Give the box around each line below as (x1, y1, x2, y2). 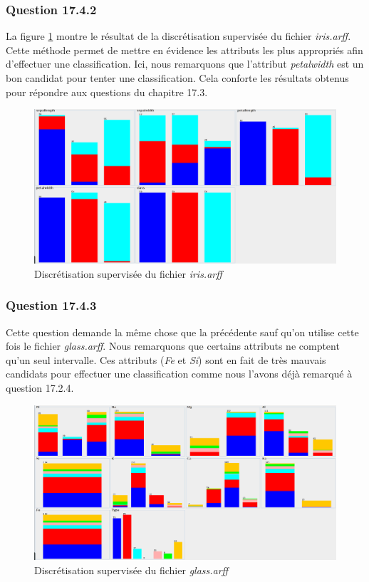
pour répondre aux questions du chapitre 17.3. (6, 84, 208, 99)
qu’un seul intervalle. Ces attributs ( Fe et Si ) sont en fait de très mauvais (6, 352, 326, 367)
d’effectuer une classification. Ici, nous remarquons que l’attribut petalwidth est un (6, 56, 364, 71)
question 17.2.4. (6, 380, 74, 395)
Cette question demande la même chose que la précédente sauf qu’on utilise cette (6, 324, 359, 339)
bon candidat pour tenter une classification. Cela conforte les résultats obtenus (6, 71, 349, 85)
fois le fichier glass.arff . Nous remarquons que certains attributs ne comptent (6, 338, 340, 353)
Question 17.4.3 (6, 296, 97, 314)
